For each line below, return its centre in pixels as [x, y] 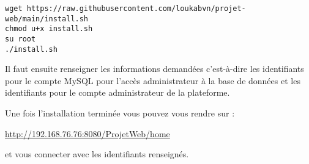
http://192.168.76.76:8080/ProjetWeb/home [87, 133]
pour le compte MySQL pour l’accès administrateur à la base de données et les [153, 80]
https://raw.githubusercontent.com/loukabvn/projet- [136, 9]
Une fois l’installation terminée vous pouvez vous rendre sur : [120, 113]
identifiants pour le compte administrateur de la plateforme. [117, 92]
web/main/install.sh [47, 19]
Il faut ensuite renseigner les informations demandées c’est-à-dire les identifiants [154, 69]
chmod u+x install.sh [49, 29]
